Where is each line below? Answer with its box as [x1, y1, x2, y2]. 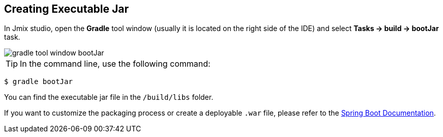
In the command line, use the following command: [20, 59, 211, 69]
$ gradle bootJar [4, 77, 73, 86]
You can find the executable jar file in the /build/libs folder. [4, 93, 214, 102]
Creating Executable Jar [4, 3, 129, 15]
